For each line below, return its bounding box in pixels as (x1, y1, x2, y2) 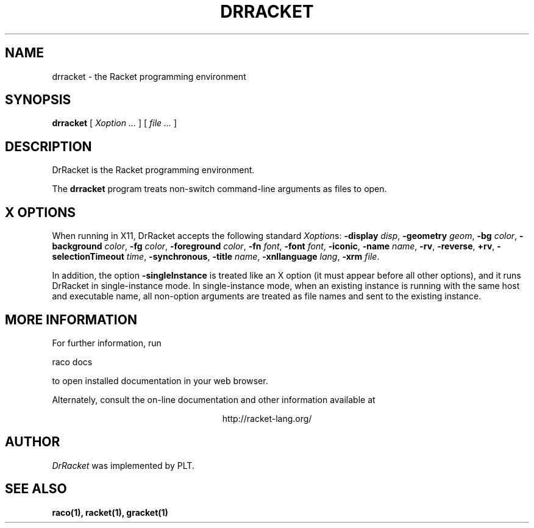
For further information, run (52, 337, 162, 348)
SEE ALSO (5, 481, 67, 497)
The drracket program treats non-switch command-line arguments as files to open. (52, 184, 387, 194)
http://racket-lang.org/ (222, 413, 312, 424)
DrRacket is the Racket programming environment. (52, 165, 255, 176)
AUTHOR (5, 434, 60, 450)
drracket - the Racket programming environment (52, 71, 246, 82)
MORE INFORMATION (5, 312, 137, 327)
